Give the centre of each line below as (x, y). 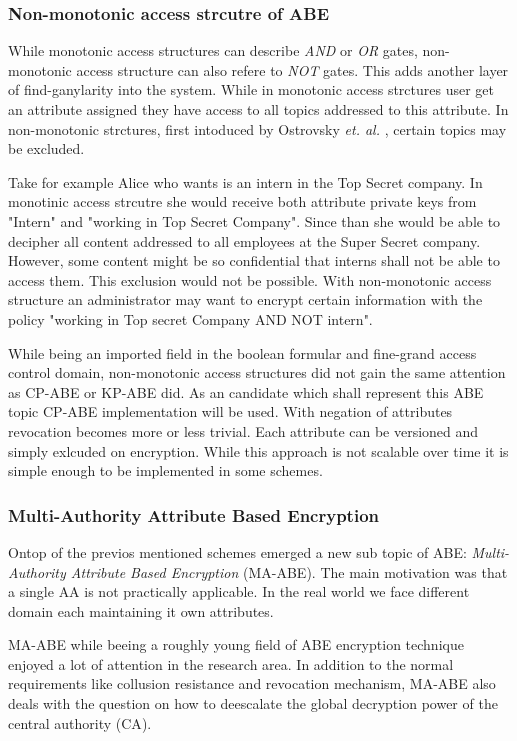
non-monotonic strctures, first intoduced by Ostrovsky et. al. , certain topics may (257, 128)
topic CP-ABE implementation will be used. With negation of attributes (230, 411)
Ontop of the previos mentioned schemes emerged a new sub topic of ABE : (237, 551)
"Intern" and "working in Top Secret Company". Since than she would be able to (254, 220)
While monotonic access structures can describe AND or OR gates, (213, 50)
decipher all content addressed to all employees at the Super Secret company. (244, 240)
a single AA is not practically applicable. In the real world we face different (239, 591)
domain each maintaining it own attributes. (141, 610)
